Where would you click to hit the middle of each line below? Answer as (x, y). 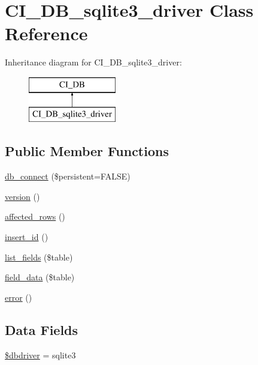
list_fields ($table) (39, 257)
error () (19, 297)
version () (22, 196)
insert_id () (27, 237)
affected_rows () (35, 216)
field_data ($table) (40, 277)
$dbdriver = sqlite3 (40, 354)
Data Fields (42, 329)
